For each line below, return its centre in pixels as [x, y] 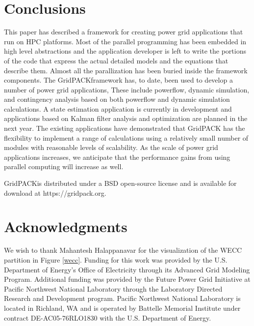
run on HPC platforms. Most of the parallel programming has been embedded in [125, 41]
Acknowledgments [66, 226]
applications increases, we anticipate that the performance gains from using [117, 157]
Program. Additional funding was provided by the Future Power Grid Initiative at [127, 279]
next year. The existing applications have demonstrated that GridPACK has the [125, 128]
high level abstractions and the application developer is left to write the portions [125, 51]
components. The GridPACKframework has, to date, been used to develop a [118, 80]
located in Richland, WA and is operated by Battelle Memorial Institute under [122, 308]
